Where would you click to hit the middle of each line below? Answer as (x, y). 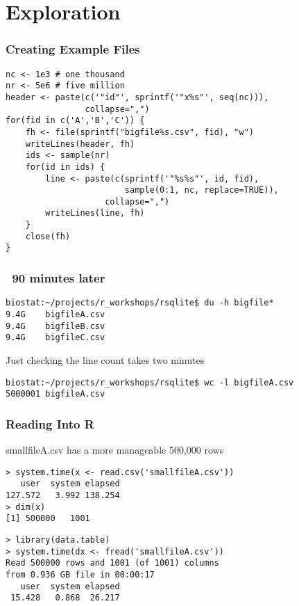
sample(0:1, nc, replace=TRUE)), (202, 190)
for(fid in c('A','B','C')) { (75, 121)
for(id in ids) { (65, 167)
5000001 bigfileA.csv (55, 394)
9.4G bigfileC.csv (55, 338)
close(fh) (48, 236)
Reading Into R (50, 423)
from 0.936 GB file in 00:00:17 (80, 574)
